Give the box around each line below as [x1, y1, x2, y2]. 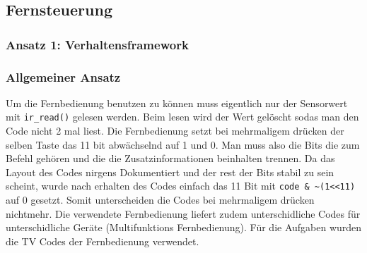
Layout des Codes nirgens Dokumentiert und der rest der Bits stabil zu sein [6, 164, 334, 179]
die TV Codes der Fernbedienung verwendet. [6, 233, 199, 248]
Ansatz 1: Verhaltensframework [6, 35, 189, 53]
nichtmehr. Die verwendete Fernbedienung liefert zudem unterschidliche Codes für [6, 206, 361, 221]
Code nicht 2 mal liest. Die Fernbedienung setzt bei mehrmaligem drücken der [6, 123, 344, 138]
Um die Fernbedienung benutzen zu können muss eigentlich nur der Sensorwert [6, 95, 348, 110]
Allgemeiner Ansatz [6, 68, 121, 85]
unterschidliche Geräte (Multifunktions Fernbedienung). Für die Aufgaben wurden [6, 220, 362, 235]
